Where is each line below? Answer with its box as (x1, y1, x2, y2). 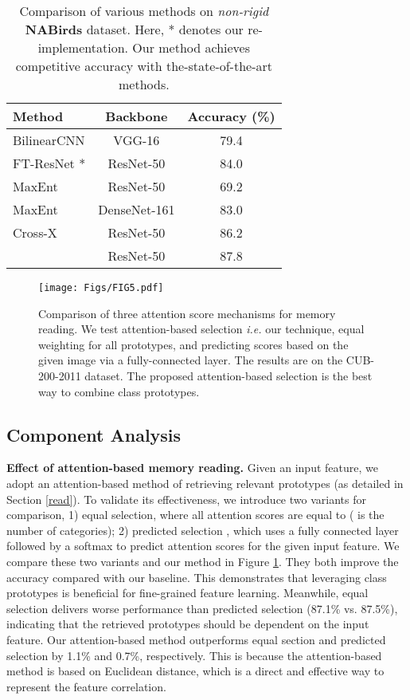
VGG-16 (113, 131, 160, 149)
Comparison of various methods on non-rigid (19, 2, 269, 20)
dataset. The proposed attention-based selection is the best (84, 368, 373, 384)
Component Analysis (6, 422, 182, 446)
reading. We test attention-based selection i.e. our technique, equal (38, 321, 365, 337)
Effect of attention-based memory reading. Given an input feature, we (6, 459, 378, 476)
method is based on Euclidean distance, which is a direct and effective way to (6, 663, 385, 679)
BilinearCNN (13, 131, 85, 149)
